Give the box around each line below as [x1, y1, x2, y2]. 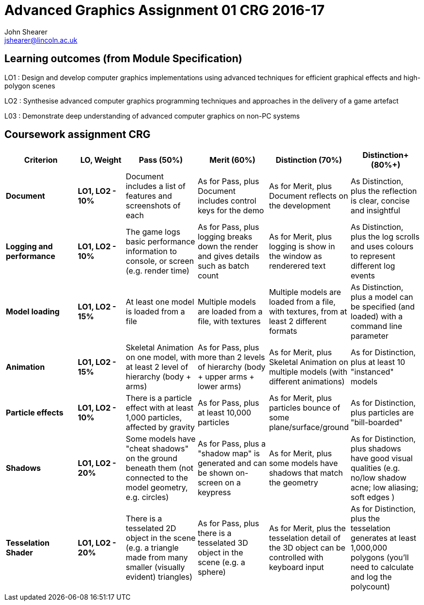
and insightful [351, 206, 400, 216]
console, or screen [126, 256, 194, 266]
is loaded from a [126, 307, 185, 317]
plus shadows [351, 444, 401, 454]
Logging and [6, 242, 53, 252]
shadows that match [269, 468, 343, 478]
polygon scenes [4, 81, 55, 90]
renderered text [269, 261, 326, 271]
